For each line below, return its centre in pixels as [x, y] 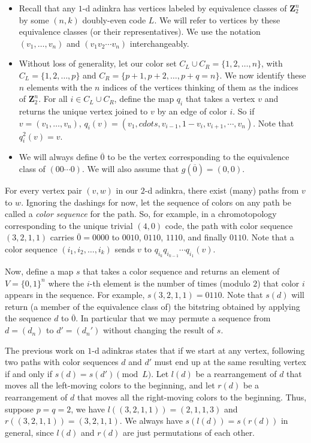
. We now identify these [263, 75]
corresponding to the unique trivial [69, 225]
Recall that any [47, 8]
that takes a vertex [220, 99]
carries [62, 237]
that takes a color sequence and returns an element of [181, 271]
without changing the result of [158, 330]
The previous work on [45, 350]
